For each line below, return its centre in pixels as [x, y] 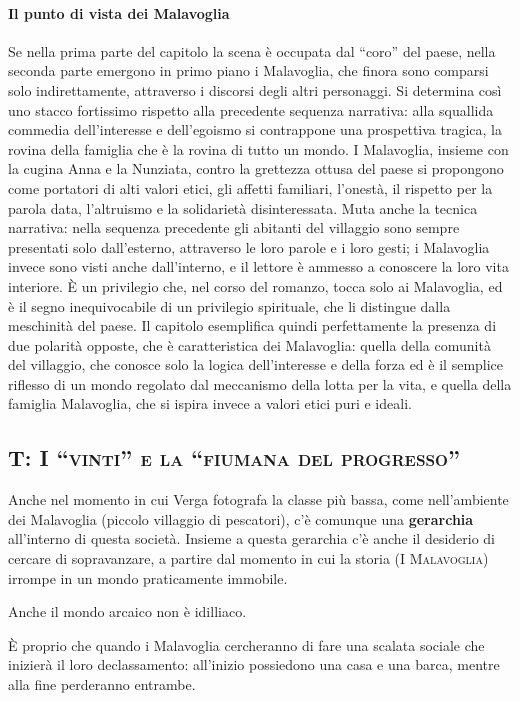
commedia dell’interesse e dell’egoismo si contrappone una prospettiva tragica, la [255, 129]
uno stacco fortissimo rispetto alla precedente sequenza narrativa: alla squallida [251, 109]
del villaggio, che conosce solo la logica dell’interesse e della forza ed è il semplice [256, 364]
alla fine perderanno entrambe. [102, 684]
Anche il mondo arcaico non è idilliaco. [127, 611]
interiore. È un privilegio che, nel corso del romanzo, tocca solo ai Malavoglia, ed [255, 285]
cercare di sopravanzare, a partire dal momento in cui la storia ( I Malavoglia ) [248, 558]
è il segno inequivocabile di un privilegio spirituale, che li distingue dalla [229, 305]
